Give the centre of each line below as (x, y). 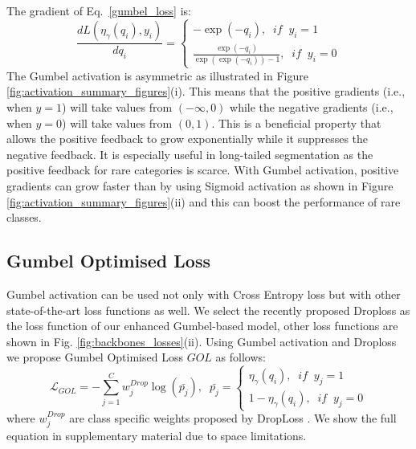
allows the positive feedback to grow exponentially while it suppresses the (188, 139)
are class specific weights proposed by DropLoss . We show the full (233, 418)
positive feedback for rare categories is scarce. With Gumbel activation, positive (203, 170)
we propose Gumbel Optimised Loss (95, 357)
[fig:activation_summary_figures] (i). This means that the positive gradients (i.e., (206, 91)
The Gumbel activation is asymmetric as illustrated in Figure (157, 75)
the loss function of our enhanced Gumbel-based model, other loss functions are (202, 326)
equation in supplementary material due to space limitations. (157, 436)
